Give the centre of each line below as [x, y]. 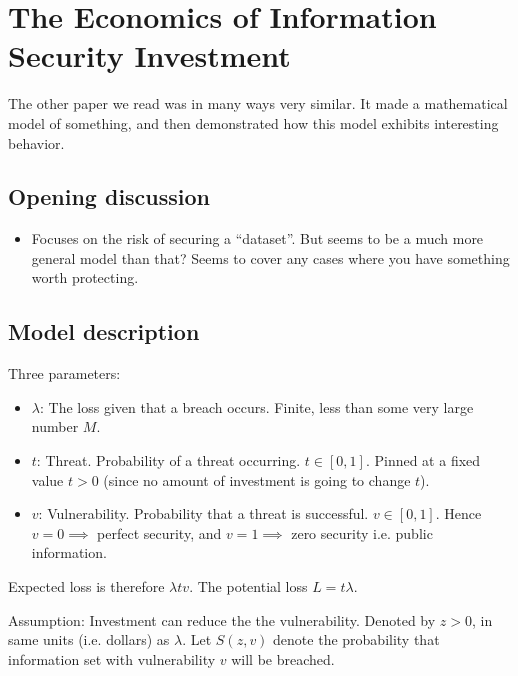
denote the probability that [356, 639]
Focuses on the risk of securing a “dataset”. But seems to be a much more [257, 238]
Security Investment [149, 55]
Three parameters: [64, 373]
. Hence [458, 513]
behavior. [36, 142]
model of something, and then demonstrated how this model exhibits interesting [253, 122]
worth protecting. [85, 277]
